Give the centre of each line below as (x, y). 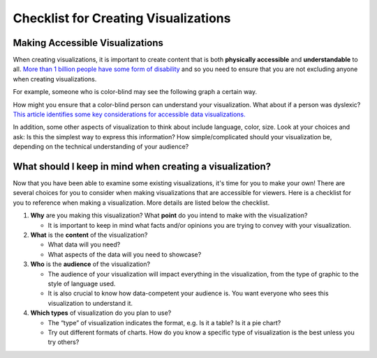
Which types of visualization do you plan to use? (101, 313)
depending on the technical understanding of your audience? (101, 147)
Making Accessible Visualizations (88, 43)
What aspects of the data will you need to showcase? (125, 254)
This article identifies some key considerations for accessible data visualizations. (129, 114)
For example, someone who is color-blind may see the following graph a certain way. (135, 92)
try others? (64, 342)
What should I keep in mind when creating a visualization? (142, 166)
